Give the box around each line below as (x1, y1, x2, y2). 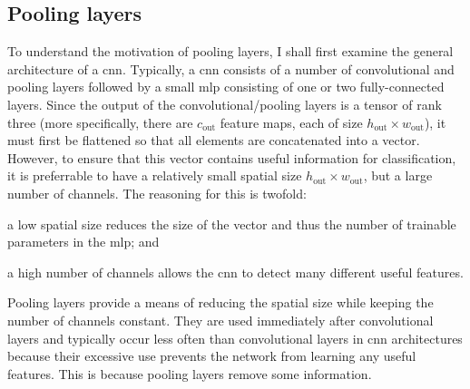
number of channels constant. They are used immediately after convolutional (7, 310, 434, 329)
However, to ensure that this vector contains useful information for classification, (7, 148, 456, 167)
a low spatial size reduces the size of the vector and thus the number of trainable (7, 214, 456, 233)
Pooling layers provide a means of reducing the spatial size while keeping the (7, 293, 434, 312)
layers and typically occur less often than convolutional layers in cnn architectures (7, 328, 463, 347)
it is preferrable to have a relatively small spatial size (7, 166, 302, 185)
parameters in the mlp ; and (7, 232, 160, 251)
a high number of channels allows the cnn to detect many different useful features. (7, 262, 464, 281)
